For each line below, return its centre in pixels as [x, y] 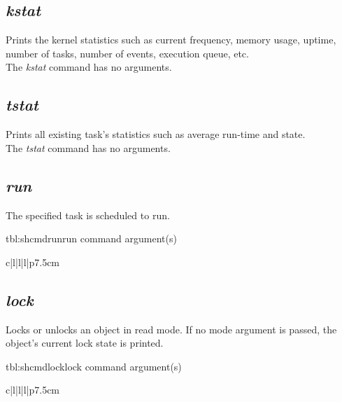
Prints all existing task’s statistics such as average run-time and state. [156, 134]
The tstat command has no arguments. [88, 147]
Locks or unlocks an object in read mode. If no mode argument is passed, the [171, 329]
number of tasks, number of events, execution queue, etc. [127, 53]
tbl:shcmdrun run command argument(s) [91, 238]
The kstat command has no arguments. [89, 67]
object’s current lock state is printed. [85, 343]
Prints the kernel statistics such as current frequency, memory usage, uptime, [171, 40]
